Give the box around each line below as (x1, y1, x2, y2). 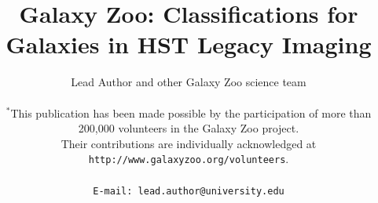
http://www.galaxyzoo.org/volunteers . (88, 150, 289, 167)
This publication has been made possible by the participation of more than (10, 104, 372, 121)
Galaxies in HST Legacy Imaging (6, 28, 372, 60)
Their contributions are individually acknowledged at (61, 135, 317, 151)
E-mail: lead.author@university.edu (93, 185, 284, 197)
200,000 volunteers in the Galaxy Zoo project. (78, 120, 299, 136)
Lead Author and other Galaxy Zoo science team (71, 74, 306, 90)
